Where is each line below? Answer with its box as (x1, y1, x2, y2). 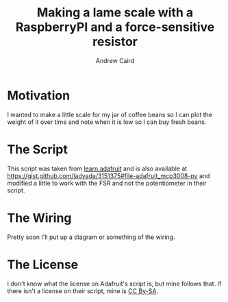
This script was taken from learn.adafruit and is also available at (7, 164, 188, 173)
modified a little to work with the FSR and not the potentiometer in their (7, 179, 207, 187)
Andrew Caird (95, 56, 135, 64)
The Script (7, 142, 68, 157)
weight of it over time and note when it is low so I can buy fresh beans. (7, 118, 207, 126)
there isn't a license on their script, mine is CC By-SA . (7, 286, 159, 295)
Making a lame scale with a (36, 5, 194, 21)
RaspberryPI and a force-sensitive (15, 19, 215, 35)
